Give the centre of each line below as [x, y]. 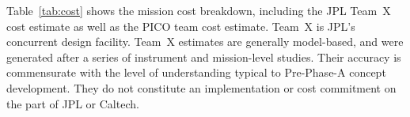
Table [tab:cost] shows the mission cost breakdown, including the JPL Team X [199, 10]
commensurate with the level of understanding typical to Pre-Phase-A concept [196, 72]
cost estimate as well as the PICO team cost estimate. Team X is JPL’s [181, 26]
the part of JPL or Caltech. [73, 103]
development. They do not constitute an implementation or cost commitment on [201, 87]
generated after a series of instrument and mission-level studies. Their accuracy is [204, 57]
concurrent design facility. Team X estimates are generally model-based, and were [205, 42]
